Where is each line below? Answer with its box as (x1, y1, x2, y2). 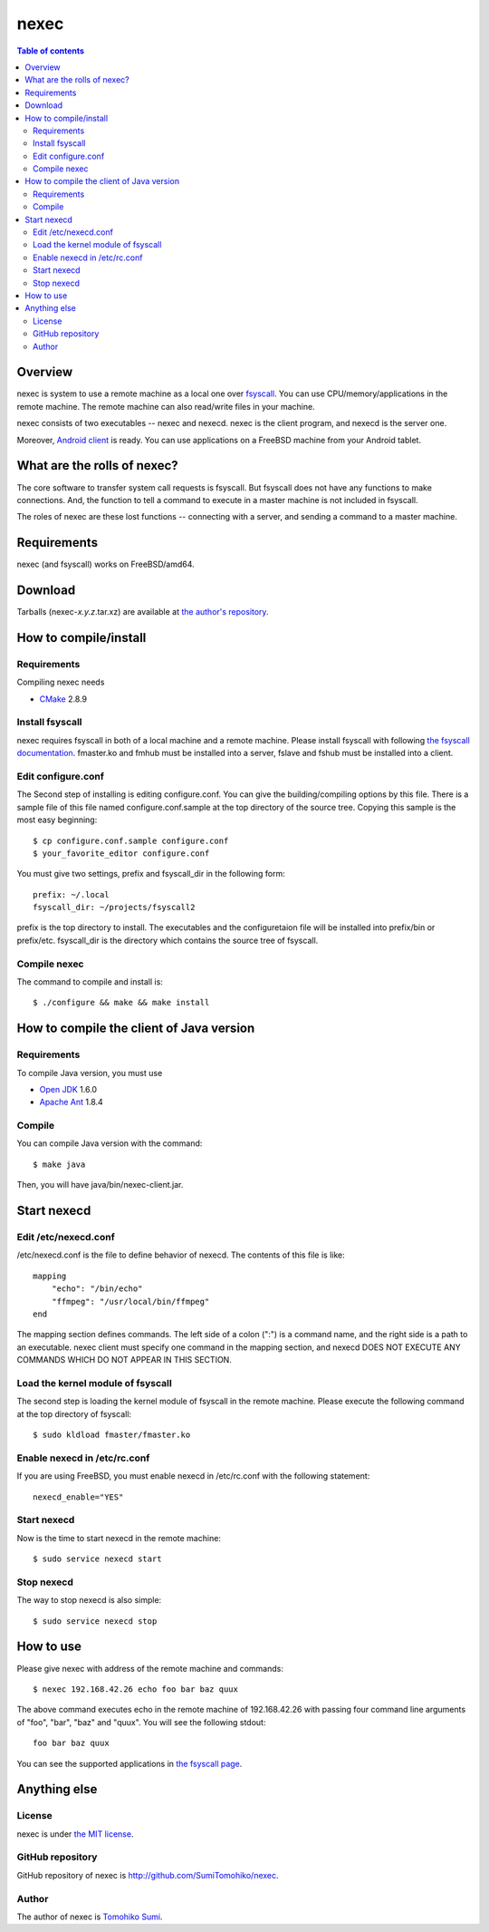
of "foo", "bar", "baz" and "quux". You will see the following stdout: (16, 1716, 266, 1727)
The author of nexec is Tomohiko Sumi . (16, 1911, 163, 1922)
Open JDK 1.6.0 (39, 1083, 98, 1094)
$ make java (33, 1159, 86, 1170)
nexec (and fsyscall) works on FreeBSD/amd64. (16, 558, 195, 570)
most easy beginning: (16, 814, 98, 825)
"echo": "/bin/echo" (51, 1284, 143, 1294)
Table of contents (16, 45, 85, 56)
